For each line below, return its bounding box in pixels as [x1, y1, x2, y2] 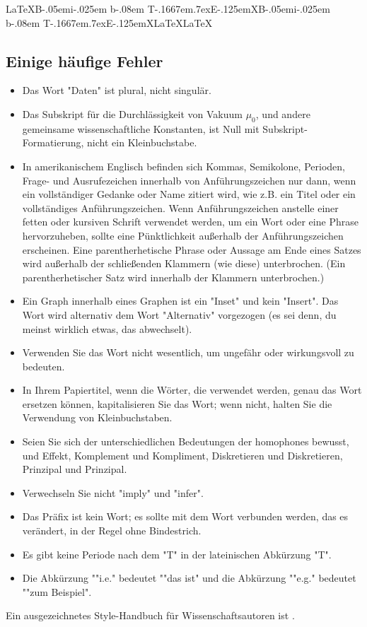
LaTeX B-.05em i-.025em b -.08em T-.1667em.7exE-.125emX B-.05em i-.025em [6, 1, 330, 16]
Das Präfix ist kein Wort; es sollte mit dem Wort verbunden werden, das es [22, 509, 349, 524]
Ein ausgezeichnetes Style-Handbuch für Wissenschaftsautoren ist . [6, 608, 295, 623]
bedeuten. [22, 358, 65, 373]
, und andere [255, 106, 310, 121]
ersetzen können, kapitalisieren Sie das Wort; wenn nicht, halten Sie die [22, 396, 332, 411]
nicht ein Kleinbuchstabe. [87, 135, 197, 150]
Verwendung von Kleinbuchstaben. [22, 410, 173, 425]
